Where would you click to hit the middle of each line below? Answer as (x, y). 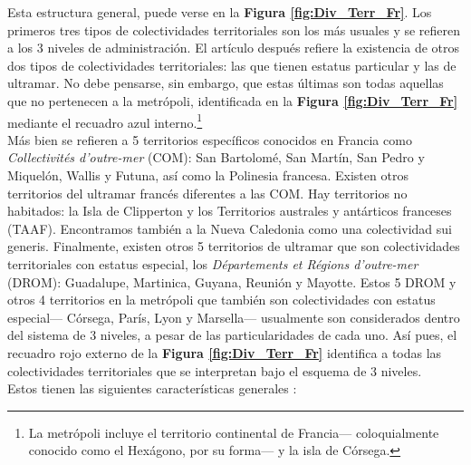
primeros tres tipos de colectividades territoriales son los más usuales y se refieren (234, 29)
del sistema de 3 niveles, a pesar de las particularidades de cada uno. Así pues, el (232, 335)
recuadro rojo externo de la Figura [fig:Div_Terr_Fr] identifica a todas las (225, 352)
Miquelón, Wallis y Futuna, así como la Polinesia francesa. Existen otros (208, 175)
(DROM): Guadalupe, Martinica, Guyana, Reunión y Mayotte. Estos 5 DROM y (232, 281)
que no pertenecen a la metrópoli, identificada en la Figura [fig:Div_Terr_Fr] (233, 100)
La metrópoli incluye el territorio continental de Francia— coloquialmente (234, 432)
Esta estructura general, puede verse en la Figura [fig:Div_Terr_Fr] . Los (220, 12)
